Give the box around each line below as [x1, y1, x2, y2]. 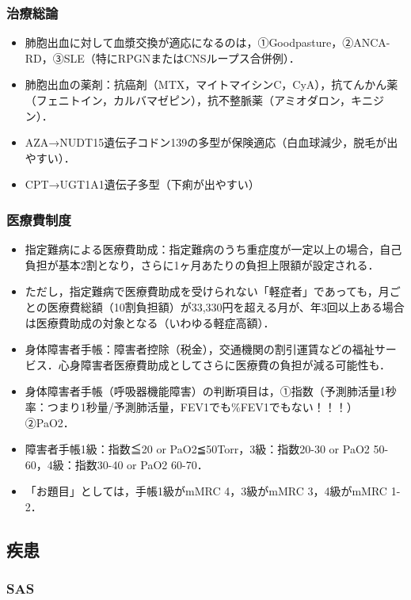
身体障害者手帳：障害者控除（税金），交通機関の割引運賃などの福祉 [25, 341, 375, 357]
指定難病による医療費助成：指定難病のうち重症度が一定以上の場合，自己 [25, 241, 402, 258]
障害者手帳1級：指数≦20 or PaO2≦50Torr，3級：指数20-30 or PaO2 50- [25, 441, 389, 457]
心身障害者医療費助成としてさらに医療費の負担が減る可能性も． [58, 356, 390, 373]
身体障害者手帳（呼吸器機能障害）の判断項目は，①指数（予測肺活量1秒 [25, 383, 397, 399]
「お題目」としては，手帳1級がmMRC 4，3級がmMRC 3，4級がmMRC [25, 483, 387, 499]
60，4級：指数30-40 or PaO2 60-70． [25, 456, 208, 472]
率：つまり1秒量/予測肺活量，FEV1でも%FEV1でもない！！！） [25, 398, 358, 415]
